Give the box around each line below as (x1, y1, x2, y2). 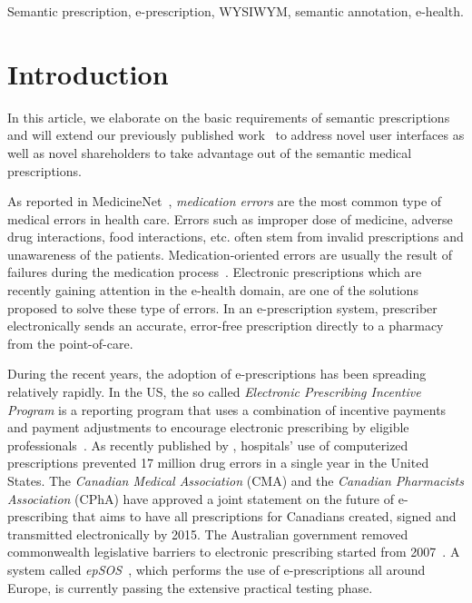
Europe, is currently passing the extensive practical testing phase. (7, 578, 373, 597)
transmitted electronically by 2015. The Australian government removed (7, 524, 408, 543)
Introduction (7, 54, 169, 92)
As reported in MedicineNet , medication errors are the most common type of (7, 192, 442, 211)
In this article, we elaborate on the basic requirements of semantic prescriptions (7, 107, 450, 126)
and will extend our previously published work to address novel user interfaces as (7, 125, 465, 144)
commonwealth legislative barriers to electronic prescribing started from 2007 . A (7, 542, 460, 561)
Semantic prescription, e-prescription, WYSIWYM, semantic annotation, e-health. (7, 2, 464, 20)
